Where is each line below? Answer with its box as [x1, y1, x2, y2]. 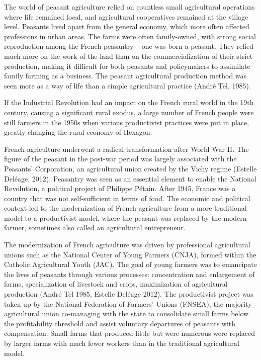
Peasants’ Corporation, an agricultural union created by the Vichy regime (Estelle [4, 163, 257, 173]
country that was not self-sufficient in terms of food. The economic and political [4, 193, 250, 203]
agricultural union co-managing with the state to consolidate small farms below [4, 308, 249, 319]
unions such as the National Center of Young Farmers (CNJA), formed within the [4, 249, 256, 259]
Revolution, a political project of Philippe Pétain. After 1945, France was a [4, 183, 236, 194]
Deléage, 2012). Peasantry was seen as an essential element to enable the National [4, 173, 256, 184]
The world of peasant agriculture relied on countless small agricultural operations [4, 2, 255, 12]
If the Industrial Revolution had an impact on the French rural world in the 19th [4, 97, 254, 108]
